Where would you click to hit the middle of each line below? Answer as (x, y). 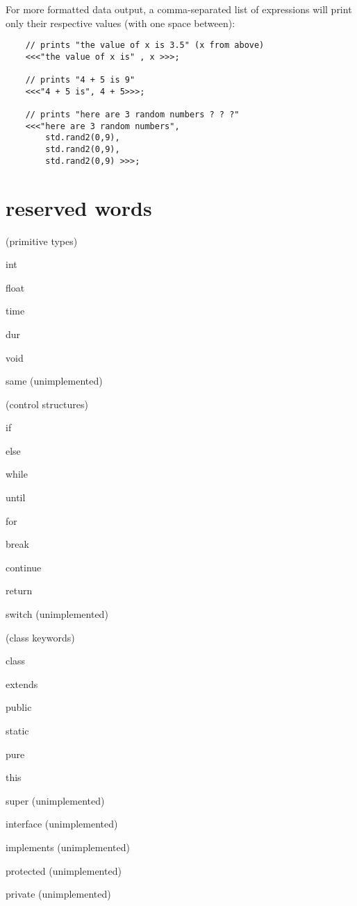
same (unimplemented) (54, 381)
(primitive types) (42, 241)
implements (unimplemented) (68, 847)
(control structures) (47, 404)
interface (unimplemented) (62, 824)
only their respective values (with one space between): (121, 23)
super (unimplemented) (55, 800)
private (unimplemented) (58, 894)
